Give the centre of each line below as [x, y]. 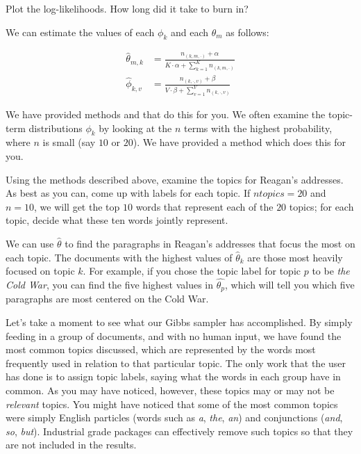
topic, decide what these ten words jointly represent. [117, 220]
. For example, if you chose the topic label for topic [192, 271]
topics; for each [321, 206]
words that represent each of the [204, 206]
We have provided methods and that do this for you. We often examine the [166, 114]
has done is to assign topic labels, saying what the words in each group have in [173, 376]
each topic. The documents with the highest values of [119, 257]
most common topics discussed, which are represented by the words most [161, 349]
